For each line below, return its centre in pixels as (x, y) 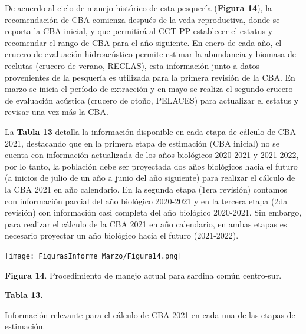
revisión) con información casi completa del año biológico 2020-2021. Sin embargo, (153, 212)
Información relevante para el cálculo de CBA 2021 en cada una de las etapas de (150, 314)
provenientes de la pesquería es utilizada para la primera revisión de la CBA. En (150, 77)
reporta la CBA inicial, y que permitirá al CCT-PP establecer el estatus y (139, 31)
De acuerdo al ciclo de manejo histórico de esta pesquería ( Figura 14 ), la (139, 8)
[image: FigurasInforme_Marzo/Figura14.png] (93, 256)
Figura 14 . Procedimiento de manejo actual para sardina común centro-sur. (143, 275)
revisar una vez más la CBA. (57, 112)
